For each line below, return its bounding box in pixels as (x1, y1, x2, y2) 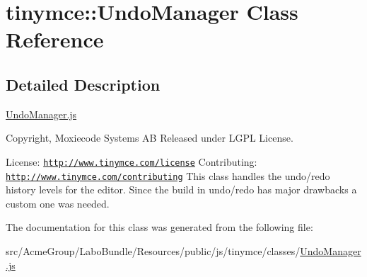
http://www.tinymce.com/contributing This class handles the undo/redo (6, 168, 330, 183)
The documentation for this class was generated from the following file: (6, 220, 313, 234)
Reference (6, 25, 104, 54)
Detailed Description (6, 73, 161, 95)
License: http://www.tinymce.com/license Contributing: (6, 154, 257, 169)
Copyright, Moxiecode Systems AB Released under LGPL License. (6, 130, 293, 145)
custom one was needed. (6, 196, 110, 210)
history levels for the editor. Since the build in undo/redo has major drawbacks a (6, 182, 357, 197)
